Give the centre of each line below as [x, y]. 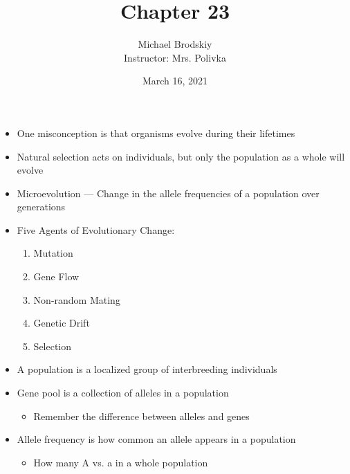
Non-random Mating [77, 299]
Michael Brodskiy [175, 44]
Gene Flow [56, 276]
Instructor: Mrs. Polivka [175, 57]
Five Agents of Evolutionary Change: [96, 229]
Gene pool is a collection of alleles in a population [123, 393]
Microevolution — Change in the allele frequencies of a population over [168, 193]
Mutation [53, 253]
